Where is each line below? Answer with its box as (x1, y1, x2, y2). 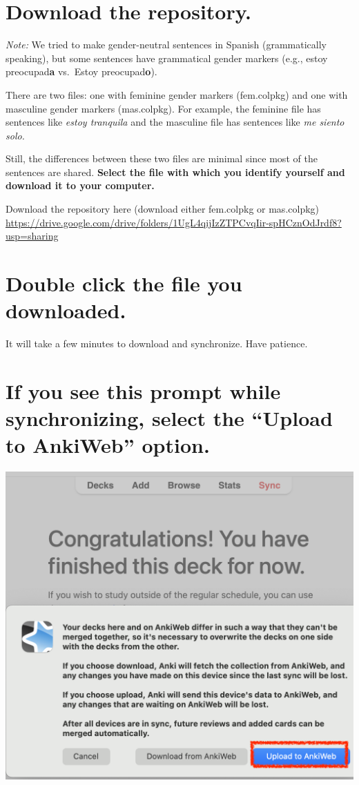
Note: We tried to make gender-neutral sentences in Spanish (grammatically (6, 37, 327, 52)
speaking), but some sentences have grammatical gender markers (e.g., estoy (6, 50, 328, 65)
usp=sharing (6, 229, 59, 243)
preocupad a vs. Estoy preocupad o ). (6, 64, 157, 79)
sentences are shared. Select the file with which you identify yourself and (6, 164, 345, 179)
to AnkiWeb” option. (6, 431, 210, 459)
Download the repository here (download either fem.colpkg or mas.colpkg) (6, 202, 320, 216)
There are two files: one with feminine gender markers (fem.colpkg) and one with (6, 87, 348, 101)
